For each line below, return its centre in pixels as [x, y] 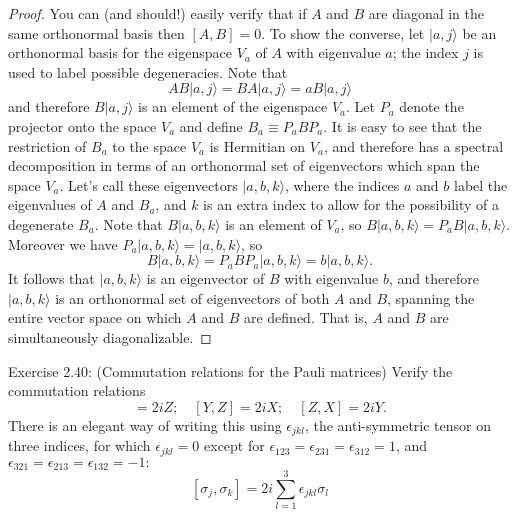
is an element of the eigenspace [233, 106]
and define [211, 125]
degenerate [41, 223]
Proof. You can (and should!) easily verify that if [157, 13]
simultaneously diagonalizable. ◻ [110, 336]
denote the [431, 106]
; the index [425, 52]
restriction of [47, 145]
